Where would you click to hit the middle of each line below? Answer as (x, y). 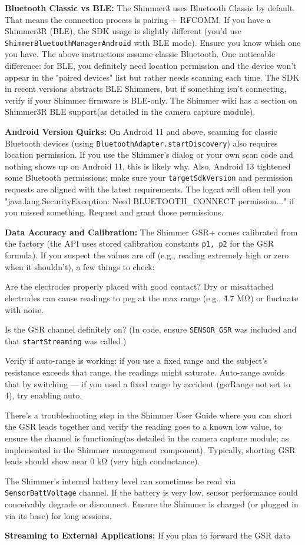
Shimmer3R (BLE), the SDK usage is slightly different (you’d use (123, 31)
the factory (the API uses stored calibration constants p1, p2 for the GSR (139, 243)
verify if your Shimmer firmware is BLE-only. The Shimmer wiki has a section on (151, 100)
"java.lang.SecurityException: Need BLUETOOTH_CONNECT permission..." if (150, 200)
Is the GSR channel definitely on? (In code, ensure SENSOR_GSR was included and (151, 329)
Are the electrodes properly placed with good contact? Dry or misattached (139, 286)
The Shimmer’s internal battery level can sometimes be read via (120, 481)
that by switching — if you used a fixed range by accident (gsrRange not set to (148, 383)
